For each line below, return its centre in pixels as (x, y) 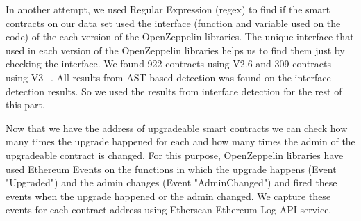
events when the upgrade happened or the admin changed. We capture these (168, 196)
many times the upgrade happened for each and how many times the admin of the (180, 141)
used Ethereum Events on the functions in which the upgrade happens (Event (171, 169)
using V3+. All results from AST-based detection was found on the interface (168, 77)
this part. (25, 105)
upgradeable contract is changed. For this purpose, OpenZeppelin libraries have (175, 155)
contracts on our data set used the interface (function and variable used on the (173, 23)
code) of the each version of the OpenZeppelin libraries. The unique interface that (180, 36)
